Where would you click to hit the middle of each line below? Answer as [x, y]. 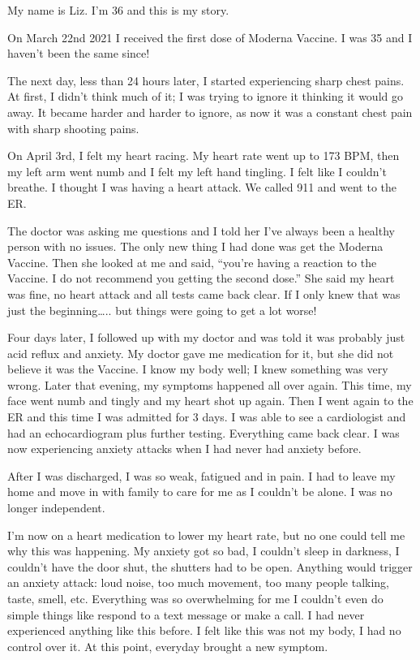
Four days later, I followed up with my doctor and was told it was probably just [206, 337]
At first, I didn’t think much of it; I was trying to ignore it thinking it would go [205, 96]
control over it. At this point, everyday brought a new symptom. [168, 646]
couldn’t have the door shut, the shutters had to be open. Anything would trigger [210, 566]
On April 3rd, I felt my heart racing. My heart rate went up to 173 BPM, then [204, 155]
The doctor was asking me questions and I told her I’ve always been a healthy [201, 230]
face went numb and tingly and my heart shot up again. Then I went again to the [210, 401]
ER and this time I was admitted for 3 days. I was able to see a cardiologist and [207, 417]
